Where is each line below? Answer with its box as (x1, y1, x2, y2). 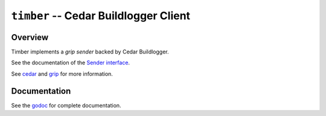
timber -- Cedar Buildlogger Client (11, 9, 190, 22)
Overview (11, 32, 49, 42)
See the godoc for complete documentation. (11, 102, 121, 109)
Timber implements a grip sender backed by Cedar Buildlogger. (11, 48, 169, 55)
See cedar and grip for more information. (11, 70, 113, 78)
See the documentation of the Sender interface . (11, 59, 130, 66)
